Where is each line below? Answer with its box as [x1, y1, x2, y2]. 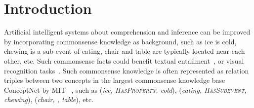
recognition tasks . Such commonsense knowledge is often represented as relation [4, 65, 249, 75]
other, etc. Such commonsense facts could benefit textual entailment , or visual [4, 55, 244, 66]
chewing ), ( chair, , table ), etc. [4, 94, 94, 105]
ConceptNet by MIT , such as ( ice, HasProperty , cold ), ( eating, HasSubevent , [4, 84, 247, 95]
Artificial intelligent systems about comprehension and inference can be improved [4, 27, 251, 37]
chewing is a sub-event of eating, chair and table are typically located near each [4, 46, 245, 56]
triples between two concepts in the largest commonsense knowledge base [4, 75, 225, 85]
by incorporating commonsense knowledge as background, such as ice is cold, [4, 36, 237, 46]
